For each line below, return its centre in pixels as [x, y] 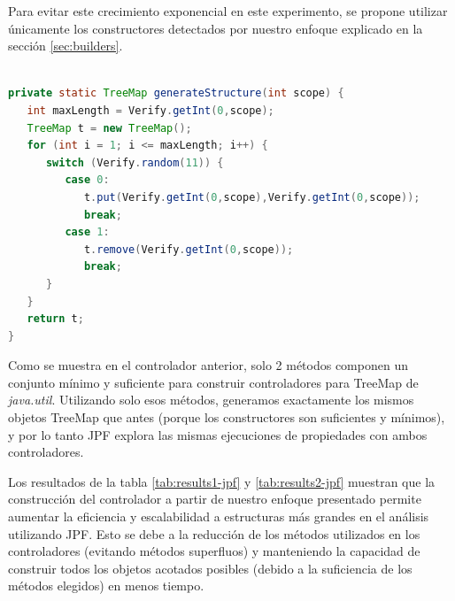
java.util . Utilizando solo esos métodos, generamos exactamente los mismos [211, 400]
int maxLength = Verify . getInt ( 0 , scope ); [150, 110]
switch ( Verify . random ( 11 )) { [135, 162]
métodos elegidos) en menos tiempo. [106, 586]
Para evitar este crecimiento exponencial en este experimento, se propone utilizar [228, 11]
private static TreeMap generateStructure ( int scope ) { [176, 93]
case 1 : [87, 232]
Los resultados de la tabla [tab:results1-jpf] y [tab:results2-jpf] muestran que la [222, 481]
